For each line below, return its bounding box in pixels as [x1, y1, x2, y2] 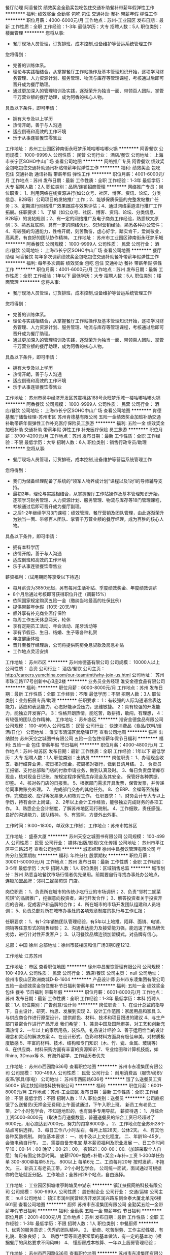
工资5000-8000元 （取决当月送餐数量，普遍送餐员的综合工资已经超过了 [5, 1114, 156, 1120]
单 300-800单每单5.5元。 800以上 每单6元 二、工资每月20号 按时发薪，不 [5, 1159, 160, 1164]
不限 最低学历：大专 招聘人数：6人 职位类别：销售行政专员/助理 [14, 439, 147, 445]
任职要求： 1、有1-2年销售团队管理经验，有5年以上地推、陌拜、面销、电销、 [5, 918, 164, 924]
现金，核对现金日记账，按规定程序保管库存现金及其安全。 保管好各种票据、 [5, 773, 162, 780]
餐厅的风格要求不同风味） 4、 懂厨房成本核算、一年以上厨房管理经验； [9, 1240, 157, 1245]
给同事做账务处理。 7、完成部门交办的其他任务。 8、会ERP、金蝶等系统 [5, 786, 155, 792]
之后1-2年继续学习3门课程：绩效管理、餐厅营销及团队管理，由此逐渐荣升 [12, 510, 164, 516]
